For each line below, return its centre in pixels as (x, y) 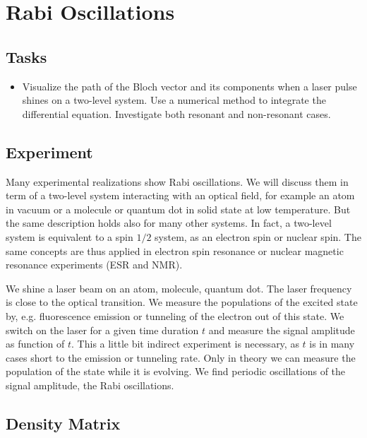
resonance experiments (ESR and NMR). (94, 265)
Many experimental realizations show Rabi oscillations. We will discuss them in (177, 181)
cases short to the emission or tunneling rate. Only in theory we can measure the (181, 357)
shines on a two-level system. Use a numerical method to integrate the (174, 100)
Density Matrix (63, 423)
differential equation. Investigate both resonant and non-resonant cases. (176, 113)
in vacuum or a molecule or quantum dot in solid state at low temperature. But (178, 209)
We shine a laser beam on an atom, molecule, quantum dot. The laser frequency (179, 288)
